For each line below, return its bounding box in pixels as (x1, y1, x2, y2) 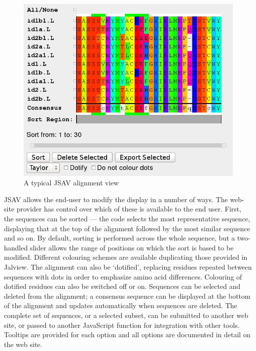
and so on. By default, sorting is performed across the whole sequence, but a (4, 233, 235, 243)
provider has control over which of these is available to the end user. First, (16, 204, 242, 214)
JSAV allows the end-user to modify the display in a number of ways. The (4, 194, 228, 204)
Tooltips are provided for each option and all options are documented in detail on (4, 329, 251, 340)
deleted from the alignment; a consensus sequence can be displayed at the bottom (4, 290, 251, 301)
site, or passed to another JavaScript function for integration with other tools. (4, 319, 240, 330)
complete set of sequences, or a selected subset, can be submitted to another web (4, 310, 249, 320)
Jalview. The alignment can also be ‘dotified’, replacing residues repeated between (4, 262, 252, 272)
